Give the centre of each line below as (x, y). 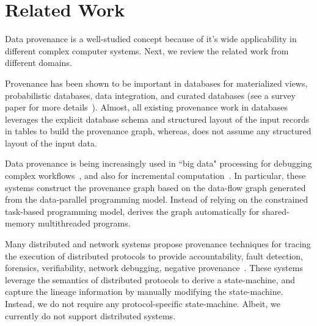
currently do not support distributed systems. (90, 315)
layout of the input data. (51, 143)
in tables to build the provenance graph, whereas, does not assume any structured (158, 131)
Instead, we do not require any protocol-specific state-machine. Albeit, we (143, 303)
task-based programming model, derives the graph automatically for (132, 211)
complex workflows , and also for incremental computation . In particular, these (155, 176)
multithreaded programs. (84, 223)
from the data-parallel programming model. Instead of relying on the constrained (157, 199)
